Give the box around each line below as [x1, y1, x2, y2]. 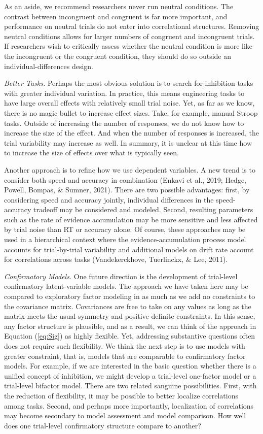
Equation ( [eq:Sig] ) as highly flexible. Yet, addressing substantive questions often [4, 330, 255, 341]
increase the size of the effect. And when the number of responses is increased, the [4, 127, 259, 138]
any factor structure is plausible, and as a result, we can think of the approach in [4, 320, 256, 331]
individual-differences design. [4, 60, 93, 71]
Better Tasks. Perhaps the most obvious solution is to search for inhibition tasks [4, 78, 253, 88]
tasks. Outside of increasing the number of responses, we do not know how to [4, 117, 244, 128]
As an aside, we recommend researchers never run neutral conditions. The [4, 1, 234, 11]
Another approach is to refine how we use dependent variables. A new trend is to [4, 164, 255, 175]
